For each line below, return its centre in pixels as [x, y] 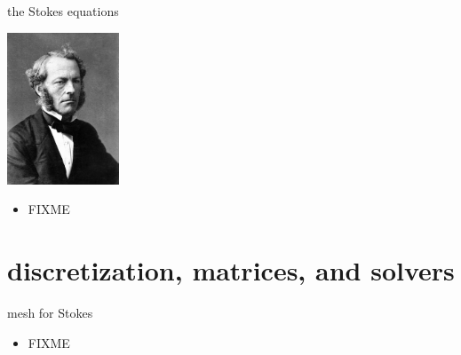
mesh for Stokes [50, 313]
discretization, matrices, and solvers [231, 270]
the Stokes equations [63, 11]
